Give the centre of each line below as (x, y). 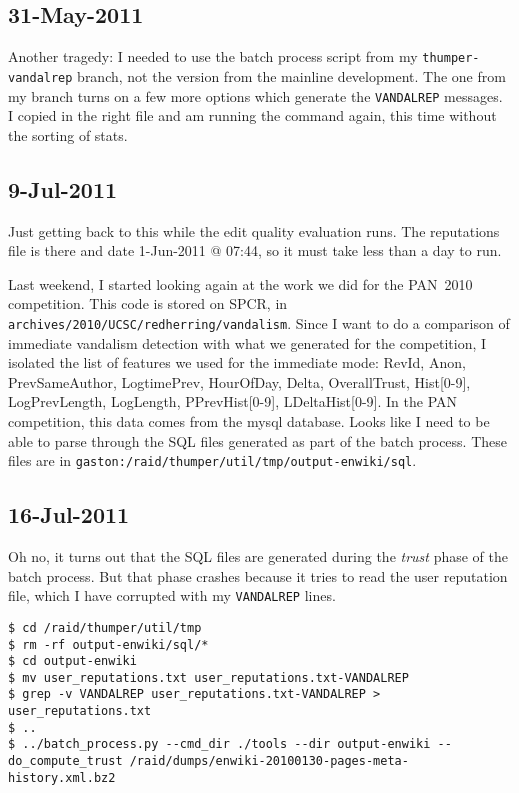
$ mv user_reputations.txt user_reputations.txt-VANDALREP (208, 677)
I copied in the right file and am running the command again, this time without (252, 115)
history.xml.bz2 (62, 777)
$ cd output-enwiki (72, 661)
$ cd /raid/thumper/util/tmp (105, 627)
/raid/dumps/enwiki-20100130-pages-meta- (269, 761)
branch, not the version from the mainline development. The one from (291, 75)
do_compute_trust (65, 761)
